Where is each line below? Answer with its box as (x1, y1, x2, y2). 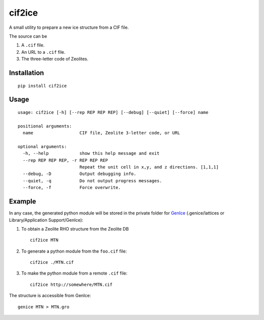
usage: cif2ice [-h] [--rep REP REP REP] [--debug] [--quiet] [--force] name (18, 109, 209, 115)
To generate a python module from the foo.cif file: (21, 248, 127, 254)
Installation (9, 68, 44, 77)
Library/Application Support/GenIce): (9, 217, 84, 223)
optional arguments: (18, 144, 67, 149)
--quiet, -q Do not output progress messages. (22, 178, 162, 183)
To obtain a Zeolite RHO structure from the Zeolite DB (21, 226, 129, 232)
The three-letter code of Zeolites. (21, 56, 88, 62)
